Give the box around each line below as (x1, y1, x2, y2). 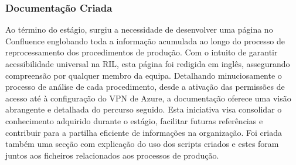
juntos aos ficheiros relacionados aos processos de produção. (5, 149, 219, 161)
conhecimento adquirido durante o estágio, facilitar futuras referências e (5, 114, 263, 127)
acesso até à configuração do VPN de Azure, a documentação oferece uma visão (5, 92, 291, 104)
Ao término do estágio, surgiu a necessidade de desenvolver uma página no (5, 23, 273, 36)
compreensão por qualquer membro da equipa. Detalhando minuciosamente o (5, 69, 282, 81)
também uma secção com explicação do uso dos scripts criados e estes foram (5, 138, 279, 150)
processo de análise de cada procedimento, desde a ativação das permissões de (5, 80, 285, 93)
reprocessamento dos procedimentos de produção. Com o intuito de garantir (5, 46, 278, 58)
